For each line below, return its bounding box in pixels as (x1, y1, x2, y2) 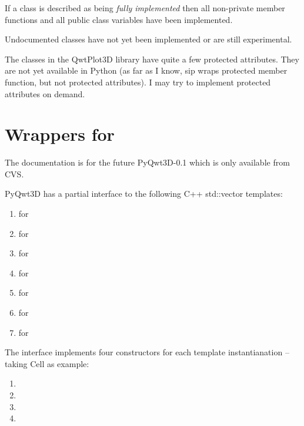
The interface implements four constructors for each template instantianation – (5, 346, 289, 358)
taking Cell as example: (5, 357, 89, 369)
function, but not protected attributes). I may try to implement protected (5, 75, 271, 88)
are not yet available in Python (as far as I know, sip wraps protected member (5, 64, 288, 77)
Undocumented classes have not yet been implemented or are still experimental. (5, 33, 292, 45)
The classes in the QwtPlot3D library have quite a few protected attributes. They (5, 52, 299, 65)
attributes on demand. (5, 87, 85, 100)
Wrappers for (5, 122, 115, 146)
